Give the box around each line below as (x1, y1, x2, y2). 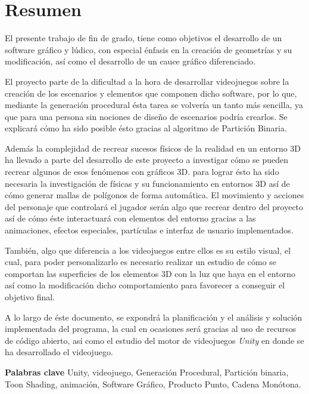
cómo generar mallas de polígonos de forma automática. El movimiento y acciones (5, 189, 304, 201)
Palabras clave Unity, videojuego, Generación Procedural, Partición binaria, (5, 365, 289, 378)
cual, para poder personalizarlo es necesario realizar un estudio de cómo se (5, 256, 277, 268)
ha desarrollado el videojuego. (5, 346, 113, 358)
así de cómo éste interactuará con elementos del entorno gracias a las (5, 212, 256, 224)
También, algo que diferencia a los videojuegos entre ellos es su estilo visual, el (5, 244, 291, 256)
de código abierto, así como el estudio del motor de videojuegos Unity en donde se (5, 334, 304, 346)
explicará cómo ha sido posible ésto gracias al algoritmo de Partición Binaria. (5, 122, 287, 134)
